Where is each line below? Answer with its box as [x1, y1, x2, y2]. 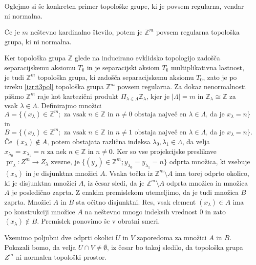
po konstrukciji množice [4, 206, 75, 216]
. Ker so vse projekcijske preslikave [112, 146, 217, 156]
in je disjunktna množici [25, 168, 98, 178]
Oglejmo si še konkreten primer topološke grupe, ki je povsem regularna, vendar [4, 1, 244, 11]
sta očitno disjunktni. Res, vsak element [76, 196, 196, 207]
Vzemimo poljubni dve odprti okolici [4, 232, 113, 243]
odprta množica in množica [167, 177, 248, 188]
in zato [205, 206, 226, 216]
